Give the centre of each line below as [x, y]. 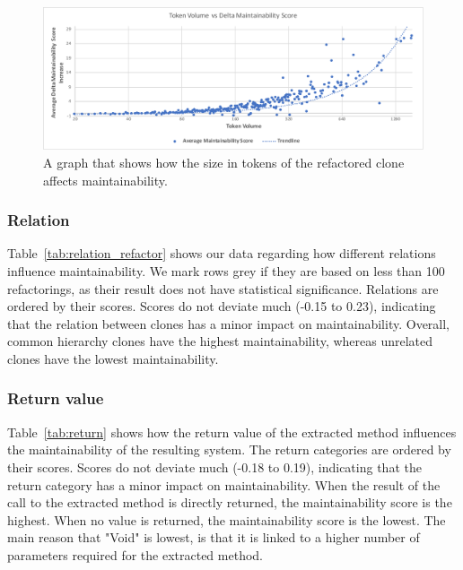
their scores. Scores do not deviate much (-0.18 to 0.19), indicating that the [214, 466]
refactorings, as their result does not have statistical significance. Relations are [223, 288]
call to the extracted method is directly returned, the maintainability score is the [230, 502]
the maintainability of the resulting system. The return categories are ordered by [229, 449]
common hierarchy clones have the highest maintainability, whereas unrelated [220, 341]
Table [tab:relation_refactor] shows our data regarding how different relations [222, 253]
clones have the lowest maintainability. [113, 358]
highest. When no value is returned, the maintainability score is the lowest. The [227, 519]
